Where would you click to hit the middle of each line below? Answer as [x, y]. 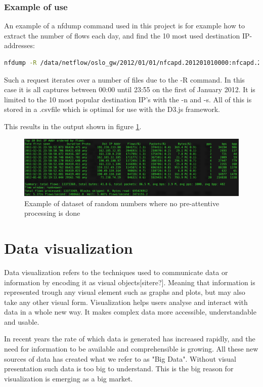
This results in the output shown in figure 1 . [73, 126]
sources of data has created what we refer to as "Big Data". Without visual [120, 358]
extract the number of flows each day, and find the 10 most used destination [122, 35]
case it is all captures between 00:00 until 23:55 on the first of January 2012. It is [130, 89]
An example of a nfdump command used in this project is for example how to [124, 26]
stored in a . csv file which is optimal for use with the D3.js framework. [112, 109]
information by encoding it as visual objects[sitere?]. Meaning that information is [130, 282]
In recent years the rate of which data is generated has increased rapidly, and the [130, 339]
